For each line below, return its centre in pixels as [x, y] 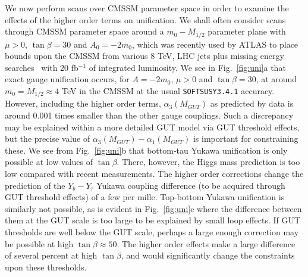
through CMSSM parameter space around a [84, 31]
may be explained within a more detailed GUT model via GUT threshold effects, [152, 127]
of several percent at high [51, 255]
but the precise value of [48, 138]
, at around [276, 79]
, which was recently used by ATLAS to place [215, 44]
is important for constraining [246, 138]
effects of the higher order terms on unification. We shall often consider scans [145, 19]
